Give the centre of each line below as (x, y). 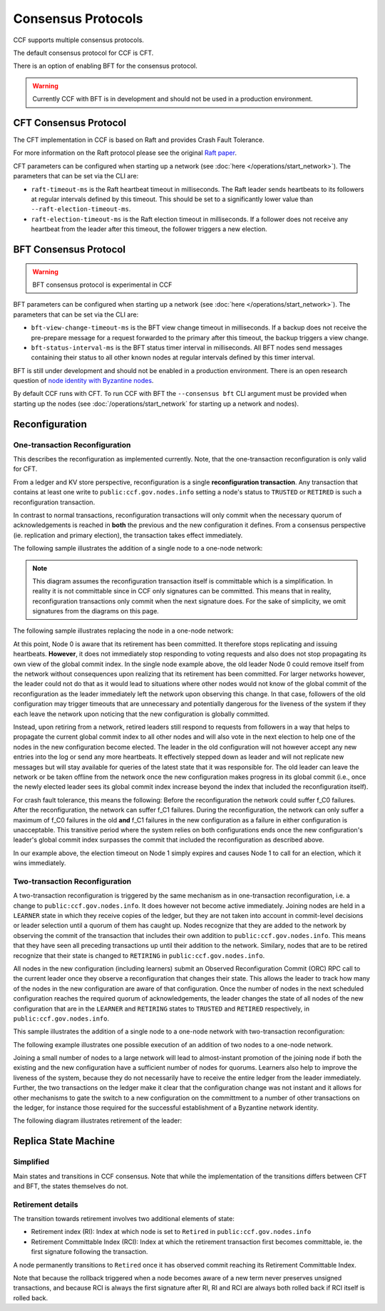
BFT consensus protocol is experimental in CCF (102, 285)
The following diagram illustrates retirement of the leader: (98, 1121)
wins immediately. (40, 863)
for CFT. (25, 469)
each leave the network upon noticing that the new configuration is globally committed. (142, 714)
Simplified (31, 1162)
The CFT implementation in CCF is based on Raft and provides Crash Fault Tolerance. (139, 140)
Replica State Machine (64, 1141)
